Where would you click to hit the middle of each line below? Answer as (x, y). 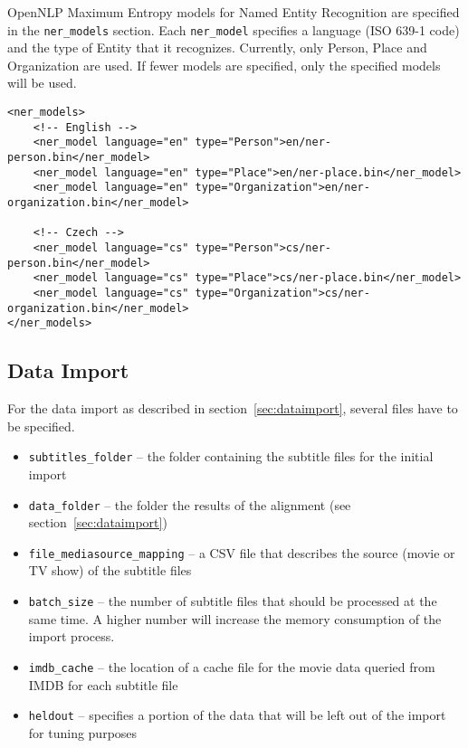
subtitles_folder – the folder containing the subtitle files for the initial (231, 456)
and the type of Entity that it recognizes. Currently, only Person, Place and (217, 47)
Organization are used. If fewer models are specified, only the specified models (224, 65)
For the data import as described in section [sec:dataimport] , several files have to (233, 408)
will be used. (42, 83)
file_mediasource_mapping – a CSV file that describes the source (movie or (242, 552)
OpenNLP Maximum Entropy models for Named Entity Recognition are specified (234, 12)
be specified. (41, 426)
